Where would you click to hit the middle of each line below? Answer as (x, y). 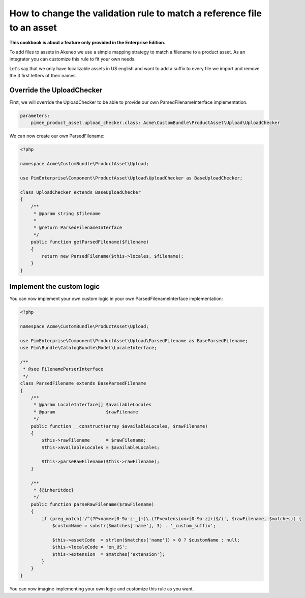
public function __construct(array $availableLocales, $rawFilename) (119, 426)
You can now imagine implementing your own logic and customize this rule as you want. (102, 589)
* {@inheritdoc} (54, 490)
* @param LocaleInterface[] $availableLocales (93, 405)
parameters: (35, 115)
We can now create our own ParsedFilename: (57, 136)
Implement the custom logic (55, 287)
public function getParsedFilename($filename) (90, 242)
